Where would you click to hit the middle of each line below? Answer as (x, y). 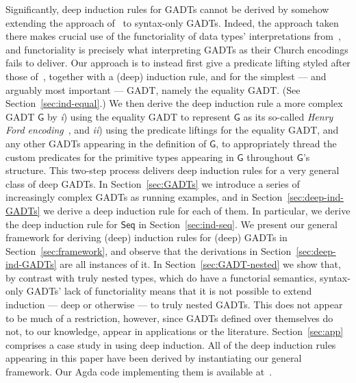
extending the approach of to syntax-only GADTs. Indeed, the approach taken (172, 22)
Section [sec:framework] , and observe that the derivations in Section (149, 250)
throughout (270, 157)
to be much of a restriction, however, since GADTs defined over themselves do (169, 318)
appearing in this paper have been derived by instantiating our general (154, 358)
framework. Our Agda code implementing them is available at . (139, 372)
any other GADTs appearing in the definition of (106, 143)
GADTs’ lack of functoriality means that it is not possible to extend (169, 291)
